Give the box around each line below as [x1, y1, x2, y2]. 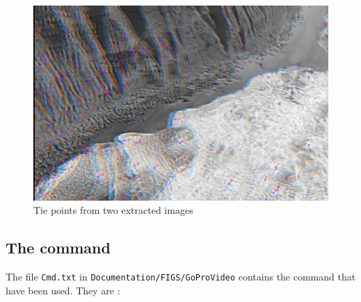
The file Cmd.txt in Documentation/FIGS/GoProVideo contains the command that [6, 269, 356, 284]
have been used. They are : [6, 283, 120, 297]
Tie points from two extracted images [33, 203, 193, 217]
